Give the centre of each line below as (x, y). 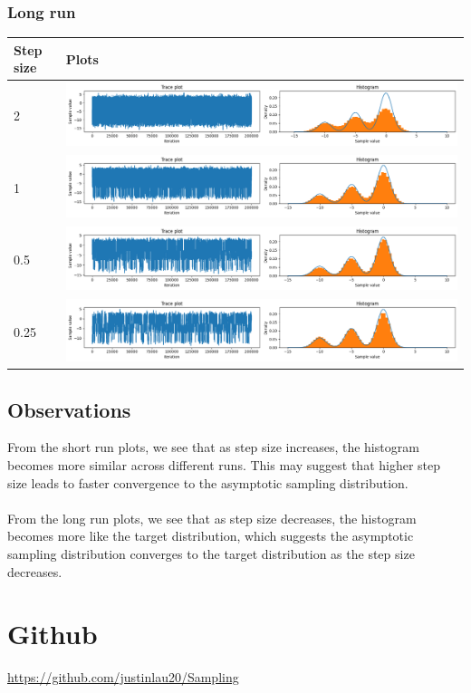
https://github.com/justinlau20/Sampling (123, 677)
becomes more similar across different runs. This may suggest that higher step (224, 465)
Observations (69, 409)
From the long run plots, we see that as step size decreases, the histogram (212, 518)
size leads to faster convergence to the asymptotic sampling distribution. (208, 482)
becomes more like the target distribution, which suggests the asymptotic (211, 536)
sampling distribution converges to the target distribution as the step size (211, 554)
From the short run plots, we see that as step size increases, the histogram (213, 447)
